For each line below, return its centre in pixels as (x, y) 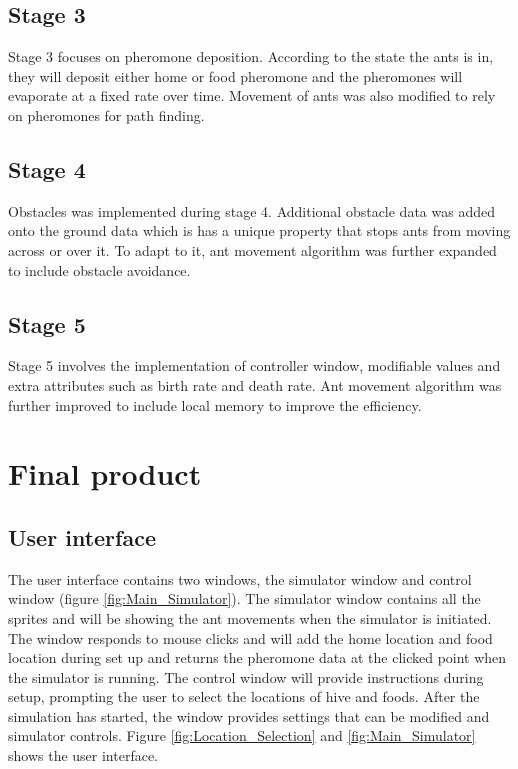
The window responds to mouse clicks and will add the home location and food (250, 637)
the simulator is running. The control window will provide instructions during (246, 676)
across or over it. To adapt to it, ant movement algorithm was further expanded (252, 249)
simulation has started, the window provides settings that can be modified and (249, 715)
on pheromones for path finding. (106, 114)
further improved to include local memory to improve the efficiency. (215, 404)
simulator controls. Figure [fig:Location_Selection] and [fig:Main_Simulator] (242, 735)
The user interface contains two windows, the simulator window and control (240, 578)
